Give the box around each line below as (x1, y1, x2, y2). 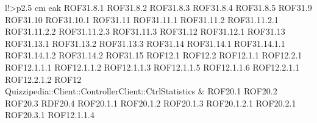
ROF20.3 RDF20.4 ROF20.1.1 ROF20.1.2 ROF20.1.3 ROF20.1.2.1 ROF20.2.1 (5, 96, 296, 109)
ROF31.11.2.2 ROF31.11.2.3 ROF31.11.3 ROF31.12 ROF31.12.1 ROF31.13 (5, 25, 285, 38)
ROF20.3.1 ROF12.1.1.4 (5, 108, 95, 121)
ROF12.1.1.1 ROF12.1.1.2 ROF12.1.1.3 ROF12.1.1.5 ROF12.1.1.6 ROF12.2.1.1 (5, 60, 300, 73)
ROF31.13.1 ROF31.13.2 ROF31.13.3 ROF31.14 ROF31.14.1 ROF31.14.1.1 (5, 37, 285, 49)
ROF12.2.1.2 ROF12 (5, 72, 82, 85)
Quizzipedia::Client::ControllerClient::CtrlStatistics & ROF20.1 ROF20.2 (5, 85, 277, 97)
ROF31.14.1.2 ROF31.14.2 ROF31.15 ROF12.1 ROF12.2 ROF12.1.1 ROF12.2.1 (5, 49, 302, 61)
